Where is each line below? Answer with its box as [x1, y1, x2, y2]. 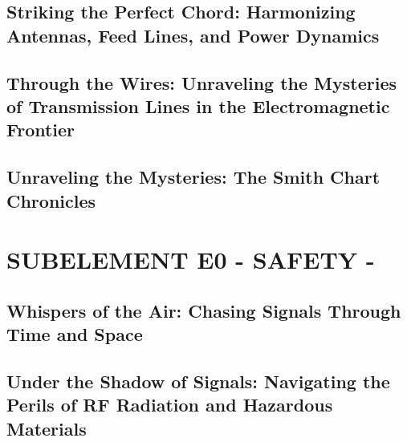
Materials [6, 416, 87, 440]
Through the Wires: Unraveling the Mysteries [6, 70, 397, 95]
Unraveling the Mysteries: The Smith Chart [6, 164, 381, 189]
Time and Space [6, 322, 143, 347]
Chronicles [6, 188, 96, 213]
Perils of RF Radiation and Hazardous [6, 392, 333, 417]
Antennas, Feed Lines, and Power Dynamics [6, 22, 380, 47]
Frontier [6, 117, 75, 142]
